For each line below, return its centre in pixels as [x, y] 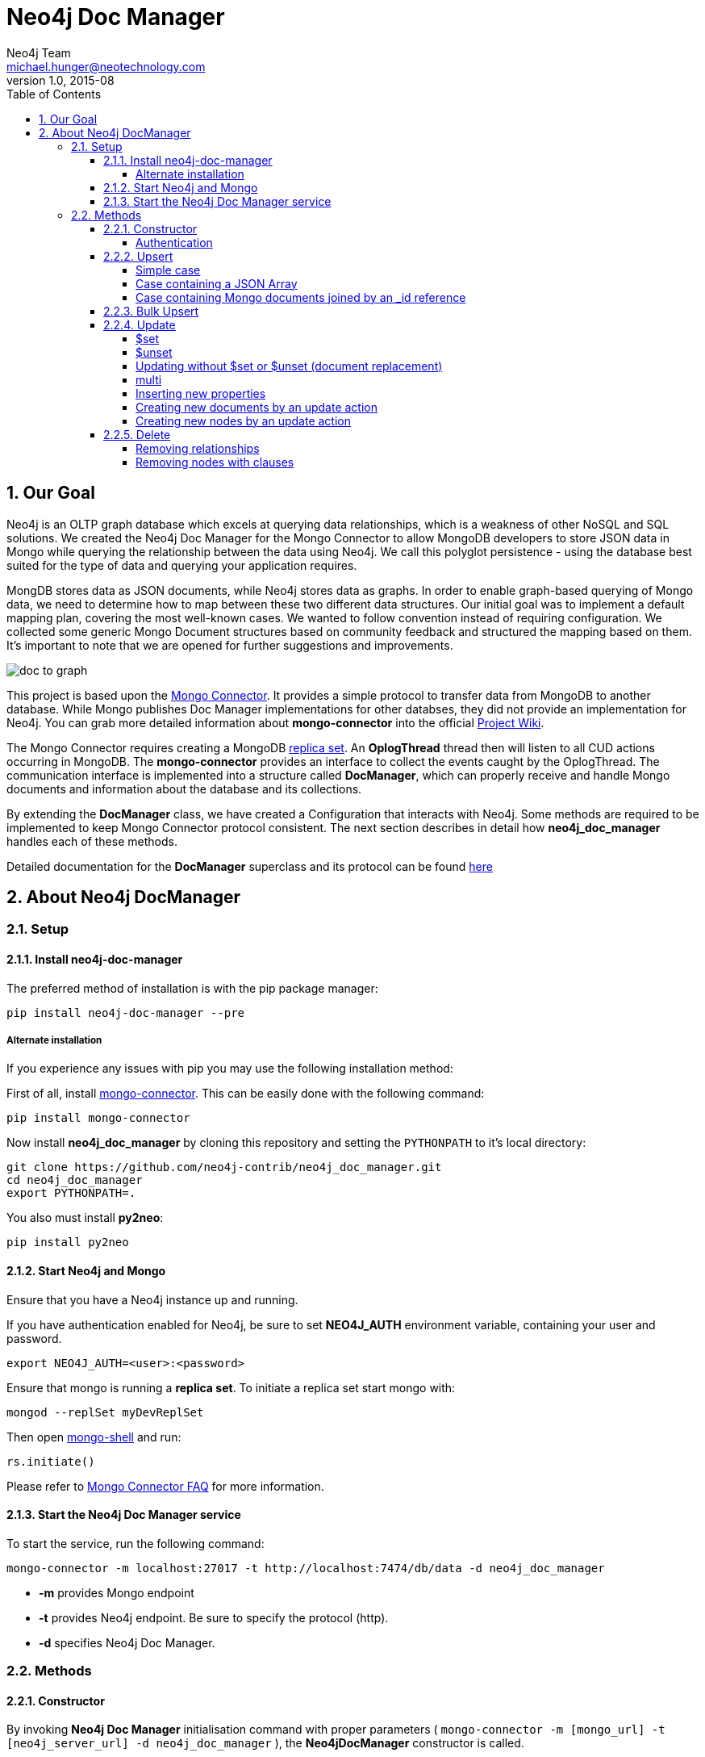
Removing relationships [198, 448]
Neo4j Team [39, 52]
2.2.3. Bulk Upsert [151, 311]
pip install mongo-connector [98, 1118]
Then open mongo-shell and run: [94, 1437]
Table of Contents [54, 94]
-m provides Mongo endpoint [117, 1592]
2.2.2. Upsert [138, 256]
